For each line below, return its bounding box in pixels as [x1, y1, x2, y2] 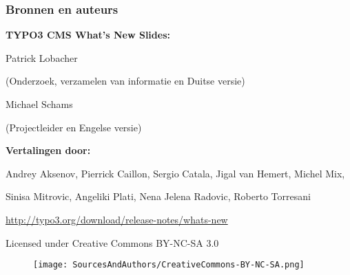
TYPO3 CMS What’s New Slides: [6, 27, 170, 42]
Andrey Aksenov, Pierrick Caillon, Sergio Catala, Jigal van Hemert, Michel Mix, [6, 166, 345, 180]
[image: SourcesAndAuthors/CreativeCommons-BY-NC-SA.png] [33, 260, 305, 270]
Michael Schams [6, 97, 73, 111]
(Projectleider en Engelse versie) [6, 120, 142, 134]
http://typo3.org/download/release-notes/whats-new [6, 212, 228, 226]
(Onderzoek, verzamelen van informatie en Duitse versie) [6, 74, 245, 88]
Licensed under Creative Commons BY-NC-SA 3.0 [6, 235, 219, 250]
